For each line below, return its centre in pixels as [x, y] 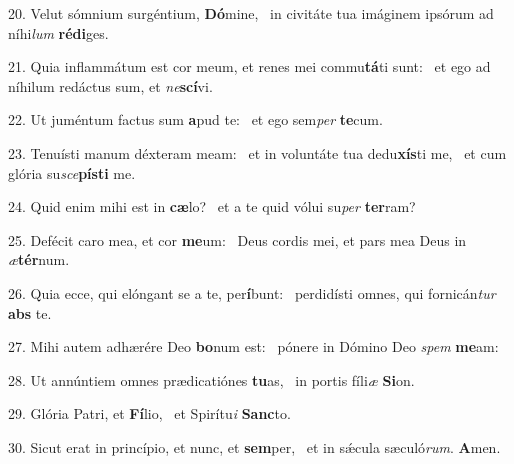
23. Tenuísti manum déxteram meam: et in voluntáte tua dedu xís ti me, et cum [257, 152]
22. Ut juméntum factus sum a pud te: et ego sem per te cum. [195, 119]
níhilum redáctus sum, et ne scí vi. [110, 85]
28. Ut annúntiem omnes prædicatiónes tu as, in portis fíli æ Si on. [211, 379]
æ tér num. [39, 259]
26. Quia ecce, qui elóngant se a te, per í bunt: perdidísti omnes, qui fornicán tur [252, 292]
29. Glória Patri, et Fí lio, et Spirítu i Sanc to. [149, 413]
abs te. [30, 312]
